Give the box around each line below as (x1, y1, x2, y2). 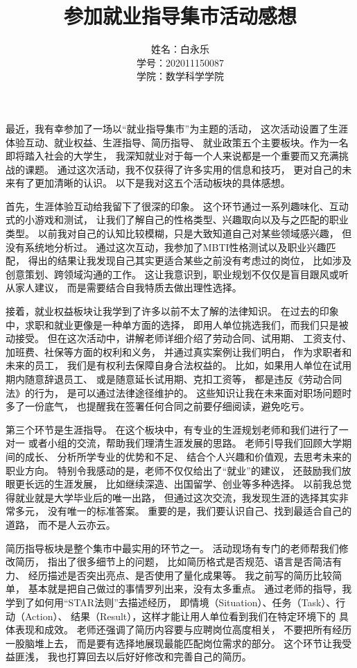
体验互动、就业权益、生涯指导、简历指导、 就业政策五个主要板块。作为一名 (6, 135, 349, 149)
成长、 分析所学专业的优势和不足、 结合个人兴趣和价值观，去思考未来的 (24, 449, 352, 463)
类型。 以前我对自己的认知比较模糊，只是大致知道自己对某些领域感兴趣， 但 (6, 226, 352, 241)
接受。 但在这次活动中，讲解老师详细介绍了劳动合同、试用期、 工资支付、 (15, 331, 352, 345)
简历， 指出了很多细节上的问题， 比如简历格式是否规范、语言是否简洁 (15, 554, 333, 569)
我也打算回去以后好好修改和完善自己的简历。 (47, 649, 252, 664)
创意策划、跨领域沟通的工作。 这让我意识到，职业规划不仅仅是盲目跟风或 (6, 266, 339, 281)
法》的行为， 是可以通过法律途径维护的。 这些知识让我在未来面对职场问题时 (6, 385, 352, 400)
